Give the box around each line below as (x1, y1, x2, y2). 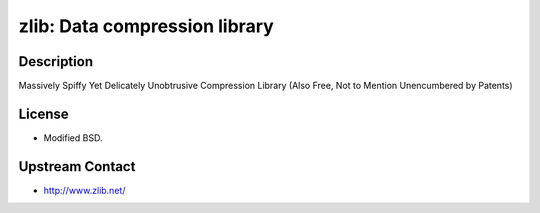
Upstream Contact (18, 158, 136, 175)
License (18, 105, 69, 122)
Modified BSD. (43, 131, 103, 144)
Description (18, 53, 94, 70)
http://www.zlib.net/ (43, 184, 126, 196)
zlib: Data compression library (18, 15, 274, 37)
